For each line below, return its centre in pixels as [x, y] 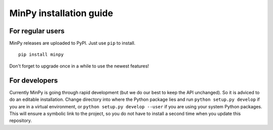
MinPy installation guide [61, 13]
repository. [21, 120]
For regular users [37, 31]
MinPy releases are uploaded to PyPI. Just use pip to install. [73, 43]
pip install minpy [41, 55]
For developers [34, 80]
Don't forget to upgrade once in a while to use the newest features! [79, 66]
